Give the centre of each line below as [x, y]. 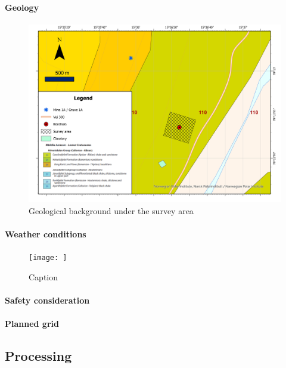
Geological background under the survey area [111, 210]
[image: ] [48, 258]
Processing [38, 356]
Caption [43, 276]
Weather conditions [46, 234]
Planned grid [32, 324]
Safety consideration [47, 300]
